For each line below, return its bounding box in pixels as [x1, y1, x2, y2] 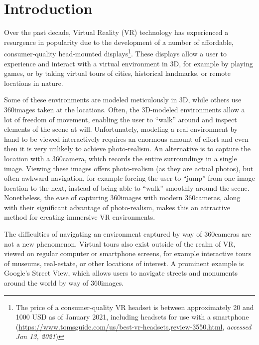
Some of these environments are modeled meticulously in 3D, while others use [4, 94, 242, 105]
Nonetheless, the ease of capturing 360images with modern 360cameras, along [4, 192, 241, 203]
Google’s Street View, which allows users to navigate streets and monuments [4, 268, 238, 278]
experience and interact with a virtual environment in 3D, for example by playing [4, 58, 253, 68]
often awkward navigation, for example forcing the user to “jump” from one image [4, 173, 255, 183]
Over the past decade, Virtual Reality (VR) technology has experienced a [4, 27, 229, 37]
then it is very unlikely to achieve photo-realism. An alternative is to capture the [4, 143, 251, 154]
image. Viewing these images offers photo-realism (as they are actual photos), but [4, 163, 254, 173]
